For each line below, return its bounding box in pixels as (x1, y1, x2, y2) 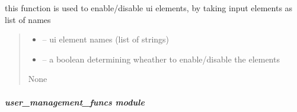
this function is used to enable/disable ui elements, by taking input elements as (5, 2, 293, 14)
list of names (5, 13, 51, 25)
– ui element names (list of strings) (42, 33, 170, 45)
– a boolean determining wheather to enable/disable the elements (42, 52, 280, 65)
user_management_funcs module (5, 95, 145, 108)
